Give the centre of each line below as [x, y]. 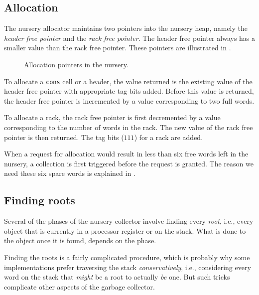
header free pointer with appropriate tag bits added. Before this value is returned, [129, 91]
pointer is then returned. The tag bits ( [64, 137]
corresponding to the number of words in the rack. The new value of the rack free [129, 127]
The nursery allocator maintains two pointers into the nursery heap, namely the [126, 28]
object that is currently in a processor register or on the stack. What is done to [125, 230]
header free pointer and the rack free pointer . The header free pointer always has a [130, 38]
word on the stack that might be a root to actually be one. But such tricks [117, 277]
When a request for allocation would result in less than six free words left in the [126, 154]
